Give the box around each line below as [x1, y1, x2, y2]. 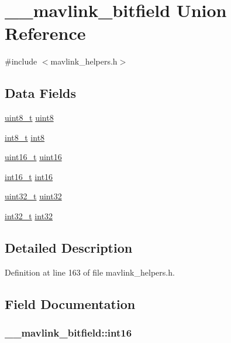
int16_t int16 [5, 170, 53, 182]
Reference [5, 21, 86, 45]
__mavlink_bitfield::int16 [5, 325, 132, 340]
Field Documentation [5, 294, 136, 313]
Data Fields [5, 84, 77, 102]
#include [5, 55, 37, 67]
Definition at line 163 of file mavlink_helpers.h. [5, 266, 175, 278]
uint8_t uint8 [5, 111, 54, 124]
